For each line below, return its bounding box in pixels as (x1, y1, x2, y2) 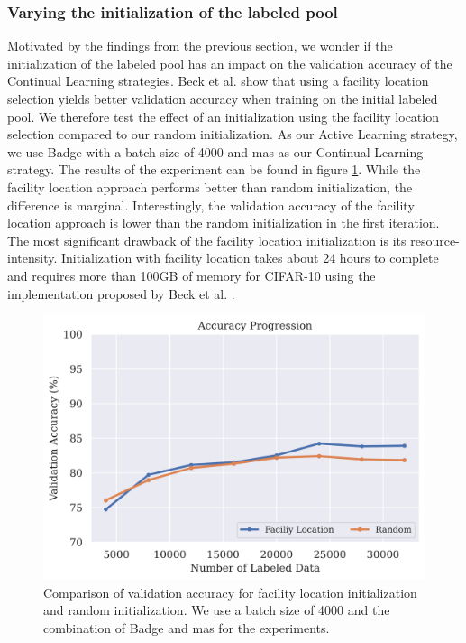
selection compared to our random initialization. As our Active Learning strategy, (7, 125, 458, 144)
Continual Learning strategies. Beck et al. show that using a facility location (7, 71, 429, 90)
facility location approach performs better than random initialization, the (7, 177, 413, 196)
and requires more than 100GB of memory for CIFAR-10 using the (7, 266, 376, 284)
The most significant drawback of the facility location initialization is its (7, 230, 407, 249)
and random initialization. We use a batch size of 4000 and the (43, 601, 390, 620)
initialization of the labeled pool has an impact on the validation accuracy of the (7, 53, 452, 72)
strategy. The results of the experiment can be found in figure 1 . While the (7, 160, 421, 179)
